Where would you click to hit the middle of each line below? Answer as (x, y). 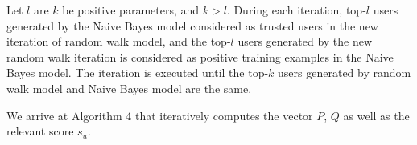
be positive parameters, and (131, 10)
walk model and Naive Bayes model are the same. (129, 88)
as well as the (376, 115)
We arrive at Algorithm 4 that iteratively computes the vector (160, 115)
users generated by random (345, 72)
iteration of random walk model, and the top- (119, 41)
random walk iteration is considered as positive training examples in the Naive (200, 56)
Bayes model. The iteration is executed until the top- (138, 72)
